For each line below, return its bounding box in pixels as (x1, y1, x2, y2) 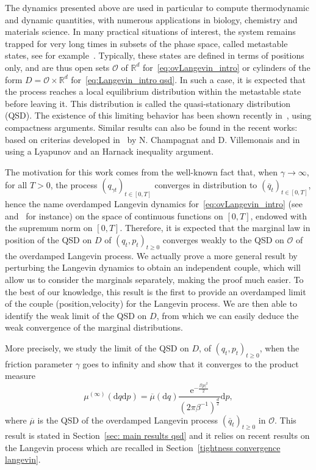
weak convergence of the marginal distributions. (5, 321, 183, 334)
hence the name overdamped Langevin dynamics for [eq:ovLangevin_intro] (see (5, 197, 303, 210)
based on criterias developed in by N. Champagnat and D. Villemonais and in (5, 133, 300, 145)
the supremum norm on (5, 221, 93, 234)
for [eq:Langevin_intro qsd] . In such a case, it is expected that (71, 73, 306, 86)
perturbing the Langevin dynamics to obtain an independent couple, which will (5, 261, 301, 274)
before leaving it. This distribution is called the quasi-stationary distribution (5, 97, 291, 109)
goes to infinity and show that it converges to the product (82, 357, 299, 370)
